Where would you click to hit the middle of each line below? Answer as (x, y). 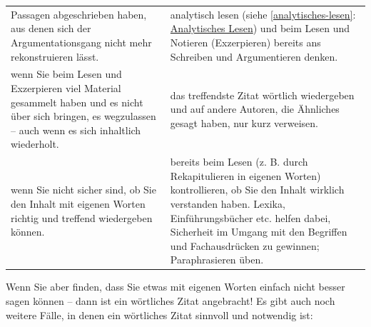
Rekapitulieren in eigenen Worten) (245, 175)
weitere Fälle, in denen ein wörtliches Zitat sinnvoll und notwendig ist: (159, 315)
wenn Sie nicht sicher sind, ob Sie (83, 190)
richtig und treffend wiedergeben (82, 217)
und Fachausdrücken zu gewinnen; (245, 245)
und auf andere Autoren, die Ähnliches (255, 109)
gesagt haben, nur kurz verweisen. (244, 122)
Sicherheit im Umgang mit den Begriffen (259, 232)
